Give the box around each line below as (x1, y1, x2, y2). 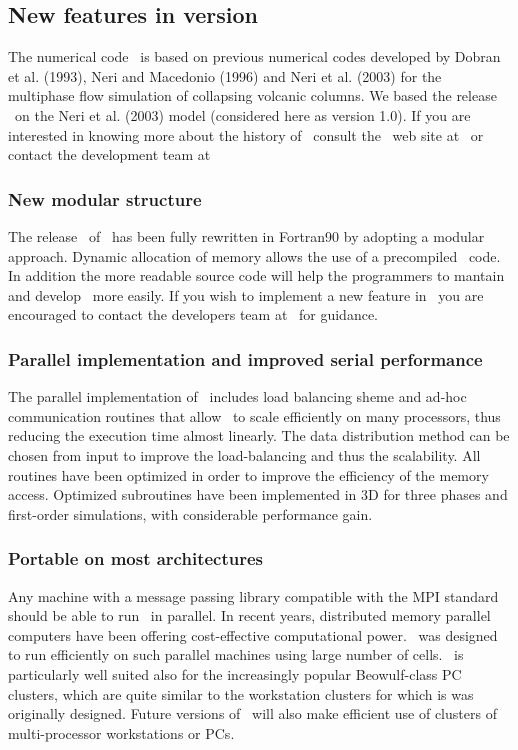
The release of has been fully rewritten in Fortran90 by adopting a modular (8, 225, 485, 246)
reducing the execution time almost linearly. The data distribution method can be (8, 425, 510, 446)
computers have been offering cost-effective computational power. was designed (8, 624, 498, 645)
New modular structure (8, 186, 202, 211)
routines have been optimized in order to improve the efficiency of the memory (8, 464, 489, 485)
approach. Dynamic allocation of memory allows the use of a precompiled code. (8, 245, 501, 266)
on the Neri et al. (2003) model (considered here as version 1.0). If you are (14, 104, 471, 125)
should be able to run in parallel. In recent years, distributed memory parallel (8, 605, 491, 626)
